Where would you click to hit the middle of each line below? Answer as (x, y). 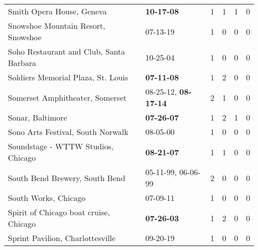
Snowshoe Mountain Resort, (57, 26)
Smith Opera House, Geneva (57, 11)
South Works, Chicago (47, 198)
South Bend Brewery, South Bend (67, 178)
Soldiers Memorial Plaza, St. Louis (68, 77)
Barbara (22, 63)
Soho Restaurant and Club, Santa (66, 51)
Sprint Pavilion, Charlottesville (62, 238)
